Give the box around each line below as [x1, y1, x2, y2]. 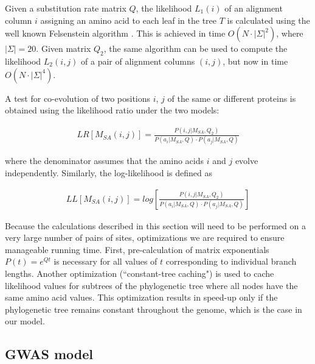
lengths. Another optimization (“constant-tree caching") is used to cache [5, 267, 274, 280]
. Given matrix [36, 42, 91, 55]
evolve [235, 154, 258, 167]
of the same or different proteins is [167, 91, 296, 104]
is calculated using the [227, 13, 310, 26]
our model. [5, 315, 45, 327]
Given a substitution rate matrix [5, 2, 126, 14]
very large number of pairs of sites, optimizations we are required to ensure [5, 231, 285, 244]
